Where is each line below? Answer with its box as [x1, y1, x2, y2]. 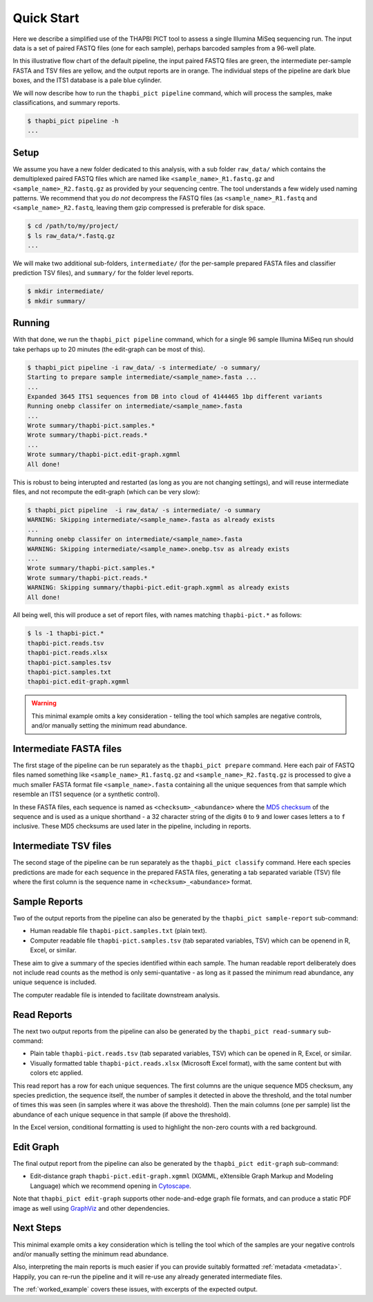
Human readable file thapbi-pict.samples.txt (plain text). [30, 927, 207, 935]
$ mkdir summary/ [27, 297, 86, 305]
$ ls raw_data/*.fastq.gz [27, 232, 115, 240]
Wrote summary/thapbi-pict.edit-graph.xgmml [27, 451, 181, 459]
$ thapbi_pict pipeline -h [27, 117, 119, 124]
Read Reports [12, 1009, 73, 1021]
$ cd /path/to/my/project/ [27, 222, 119, 230]
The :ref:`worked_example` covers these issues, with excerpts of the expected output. [12, 1285, 258, 1294]
